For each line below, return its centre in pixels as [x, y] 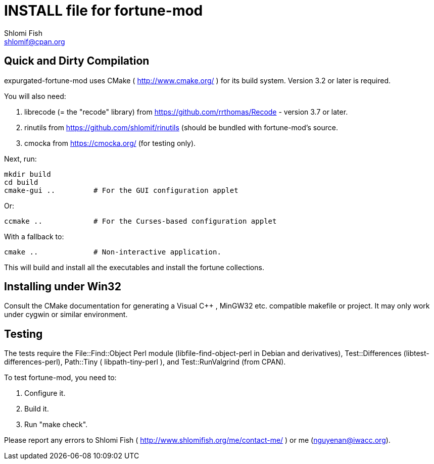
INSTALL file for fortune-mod [104, 11]
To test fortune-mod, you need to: [60, 378]
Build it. [37, 409]
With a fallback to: [34, 236]
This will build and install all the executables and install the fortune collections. [134, 267]
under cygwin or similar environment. [66, 315]
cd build [21, 182]
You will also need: [35, 96]
